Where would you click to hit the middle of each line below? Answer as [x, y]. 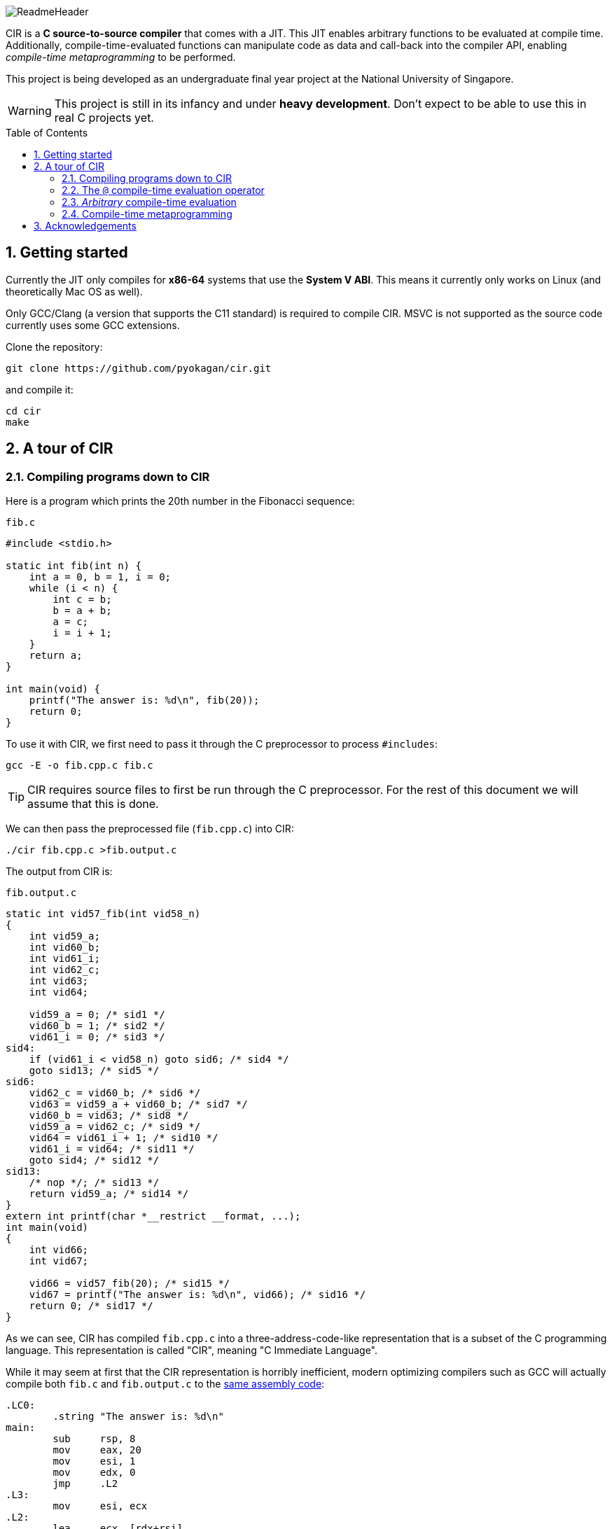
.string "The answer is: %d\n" [138, 1417]
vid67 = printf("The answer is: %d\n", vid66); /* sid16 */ [197, 1295]
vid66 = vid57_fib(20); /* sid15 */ [130, 1284]
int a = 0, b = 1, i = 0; [100, 577]
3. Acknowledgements [85, 226]
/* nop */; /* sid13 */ [94, 1183]
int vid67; [59, 1261]
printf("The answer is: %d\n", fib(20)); [144, 700]
